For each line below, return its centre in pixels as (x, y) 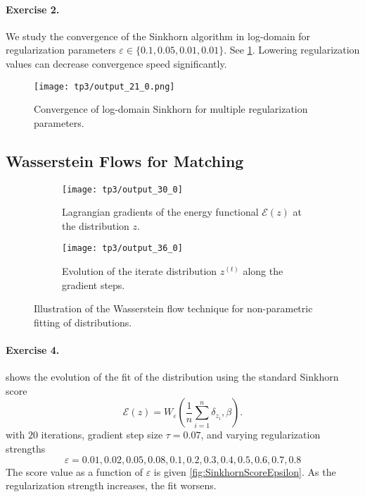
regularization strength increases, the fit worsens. (111, 485)
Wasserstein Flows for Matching (125, 160)
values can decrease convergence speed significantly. (116, 63)
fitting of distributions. (83, 322)
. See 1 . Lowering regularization (292, 50)
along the (263, 271)
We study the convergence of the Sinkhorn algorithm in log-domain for (158, 36)
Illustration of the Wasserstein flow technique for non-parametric (173, 308)
